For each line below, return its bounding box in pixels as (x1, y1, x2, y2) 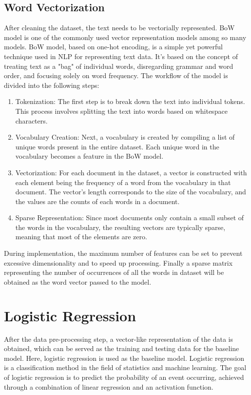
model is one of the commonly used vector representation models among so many (4, 32, 247, 42)
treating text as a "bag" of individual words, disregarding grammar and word (4, 61, 233, 71)
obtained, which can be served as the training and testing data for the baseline (4, 343, 239, 353)
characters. (15, 115, 48, 125)
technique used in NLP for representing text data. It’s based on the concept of (4, 51, 238, 61)
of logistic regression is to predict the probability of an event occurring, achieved (4, 372, 244, 382)
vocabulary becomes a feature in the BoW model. (15, 151, 164, 161)
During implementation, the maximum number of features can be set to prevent (4, 248, 243, 258)
